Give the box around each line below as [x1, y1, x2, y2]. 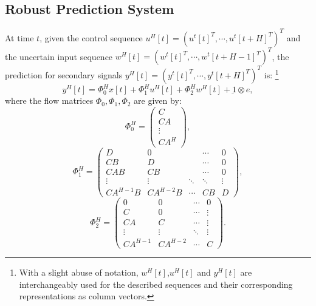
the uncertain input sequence [5, 50, 113, 63]
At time [5, 31, 34, 44]
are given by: [134, 94, 182, 107]
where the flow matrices [5, 94, 94, 107]
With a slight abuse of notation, [19, 265, 139, 278]
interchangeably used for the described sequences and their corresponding [19, 277, 293, 290]
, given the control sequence [39, 31, 143, 44]
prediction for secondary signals [5, 68, 123, 81]
